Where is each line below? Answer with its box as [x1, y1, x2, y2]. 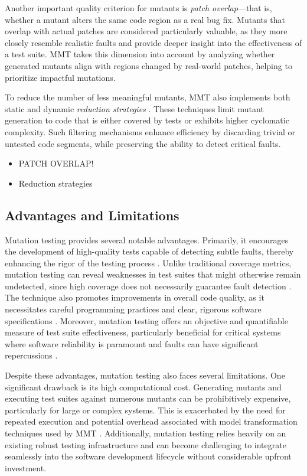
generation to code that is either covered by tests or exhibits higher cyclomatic [5, 114, 289, 126]
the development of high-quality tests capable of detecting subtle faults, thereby [5, 245, 294, 257]
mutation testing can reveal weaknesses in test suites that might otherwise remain [5, 268, 301, 281]
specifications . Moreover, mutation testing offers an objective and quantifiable [5, 314, 288, 327]
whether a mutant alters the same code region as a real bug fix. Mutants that [5, 13, 285, 25]
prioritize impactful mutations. [5, 71, 116, 83]
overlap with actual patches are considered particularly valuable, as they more [5, 25, 288, 37]
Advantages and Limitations [5, 206, 179, 224]
